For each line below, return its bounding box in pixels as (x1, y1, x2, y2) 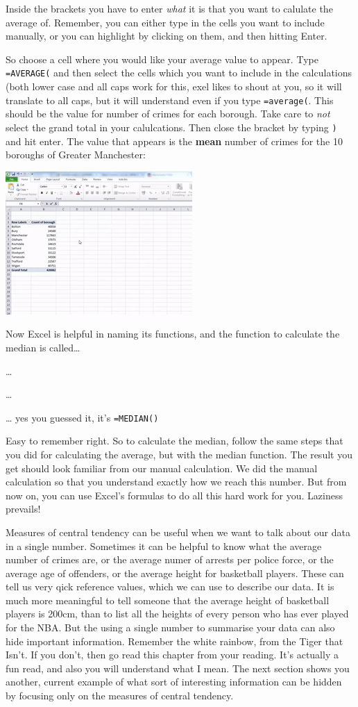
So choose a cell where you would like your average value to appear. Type (6, 51, 318, 66)
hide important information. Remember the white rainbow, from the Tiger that (6, 633, 343, 648)
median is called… (6, 340, 80, 354)
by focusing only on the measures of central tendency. (6, 688, 234, 703)
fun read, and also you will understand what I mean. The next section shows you (6, 660, 350, 675)
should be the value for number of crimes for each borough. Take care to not (6, 106, 330, 121)
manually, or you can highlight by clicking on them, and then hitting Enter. (6, 28, 327, 43)
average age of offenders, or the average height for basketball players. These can (6, 565, 344, 580)
